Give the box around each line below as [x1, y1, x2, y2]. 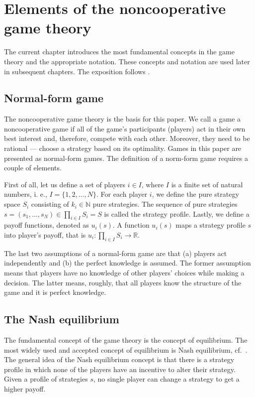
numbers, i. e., [4, 189, 47, 199]
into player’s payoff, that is [4, 230, 86, 240]
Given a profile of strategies [4, 374, 88, 384]
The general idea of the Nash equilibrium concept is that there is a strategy [4, 354, 235, 365]
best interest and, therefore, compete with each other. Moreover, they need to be [4, 133, 250, 143]
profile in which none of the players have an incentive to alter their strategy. [4, 364, 236, 374]
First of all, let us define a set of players [4, 179, 126, 189]
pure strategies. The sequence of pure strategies [92, 199, 238, 209]
